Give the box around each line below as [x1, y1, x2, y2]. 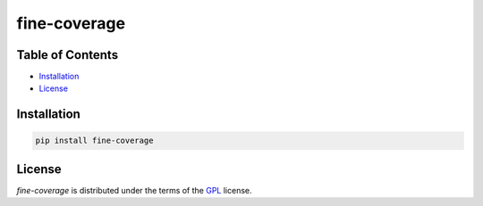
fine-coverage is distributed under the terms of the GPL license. [16, 185, 252, 195]
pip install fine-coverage [35, 136, 154, 146]
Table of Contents [16, 47, 119, 62]
